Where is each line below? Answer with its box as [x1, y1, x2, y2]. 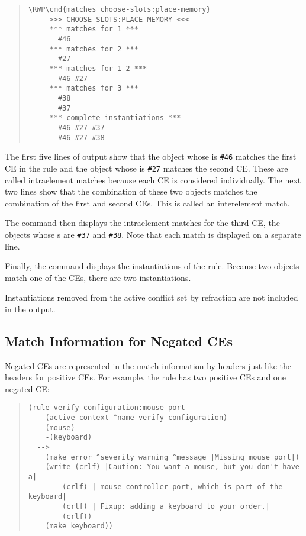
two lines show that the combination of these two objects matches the [5, 185, 257, 198]
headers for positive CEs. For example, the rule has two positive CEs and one [5, 371, 286, 383]
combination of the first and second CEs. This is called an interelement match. [5, 196, 290, 209]
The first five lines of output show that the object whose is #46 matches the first [5, 150, 297, 163]
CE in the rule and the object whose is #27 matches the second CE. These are [5, 162, 288, 174]
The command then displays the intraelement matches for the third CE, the [5, 217, 280, 229]
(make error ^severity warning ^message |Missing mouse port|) [45, 453, 299, 461]
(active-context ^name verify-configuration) [45, 414, 228, 422]
